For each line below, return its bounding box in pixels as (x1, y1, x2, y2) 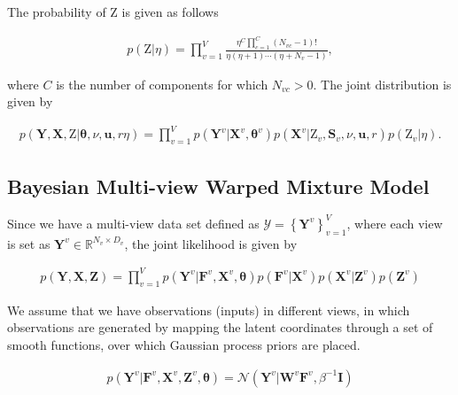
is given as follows (121, 3, 219, 20)
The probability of (7, 3, 106, 20)
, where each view (346, 213, 443, 232)
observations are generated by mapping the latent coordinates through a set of (7, 318, 433, 337)
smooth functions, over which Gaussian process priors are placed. (7, 335, 361, 353)
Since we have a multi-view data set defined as (7, 213, 260, 232)
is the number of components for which (56, 74, 268, 93)
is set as (7, 234, 50, 252)
